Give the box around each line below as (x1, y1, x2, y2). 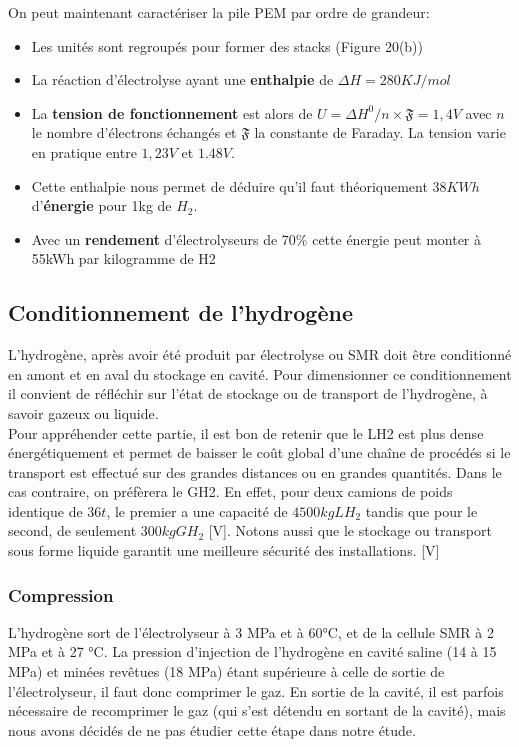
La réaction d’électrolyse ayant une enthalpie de (31, 69, 334, 90)
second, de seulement (8, 520, 137, 541)
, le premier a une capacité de (106, 500, 288, 521)
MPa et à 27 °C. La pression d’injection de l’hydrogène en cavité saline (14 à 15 (8, 641, 497, 662)
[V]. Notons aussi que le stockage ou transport (208, 520, 492, 541)
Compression (8, 582, 114, 607)
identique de (8, 500, 83, 521)
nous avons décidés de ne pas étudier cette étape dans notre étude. (8, 719, 416, 740)
